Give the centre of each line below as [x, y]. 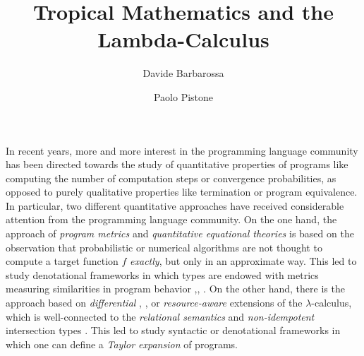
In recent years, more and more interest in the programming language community [182, 150]
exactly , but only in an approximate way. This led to [243, 261]
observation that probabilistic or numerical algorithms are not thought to [164, 247]
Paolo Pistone [183, 96]
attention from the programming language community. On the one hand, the [171, 219]
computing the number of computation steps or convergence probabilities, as [171, 178]
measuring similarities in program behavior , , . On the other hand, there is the [175, 289]
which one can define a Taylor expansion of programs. [122, 344]
